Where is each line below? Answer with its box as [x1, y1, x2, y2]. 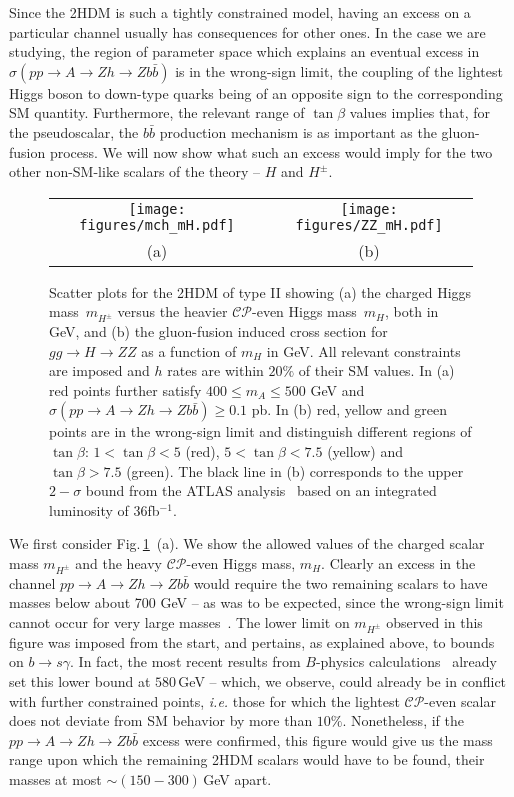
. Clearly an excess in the [321, 553, 476, 574]
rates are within [167, 360, 264, 381]
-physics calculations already [315, 651, 497, 672]
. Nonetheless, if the [342, 710, 464, 731]
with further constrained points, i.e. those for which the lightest [9, 690, 400, 711]
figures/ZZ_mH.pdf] [295, 216, 443, 233]
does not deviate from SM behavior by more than [9, 710, 313, 731]
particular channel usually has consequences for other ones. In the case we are [9, 21, 486, 42]
